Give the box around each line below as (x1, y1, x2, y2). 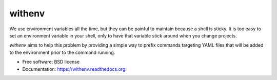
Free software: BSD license (22, 59, 80, 65)
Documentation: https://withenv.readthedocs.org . (22, 66, 127, 72)
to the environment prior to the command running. (9, 49, 115, 55)
